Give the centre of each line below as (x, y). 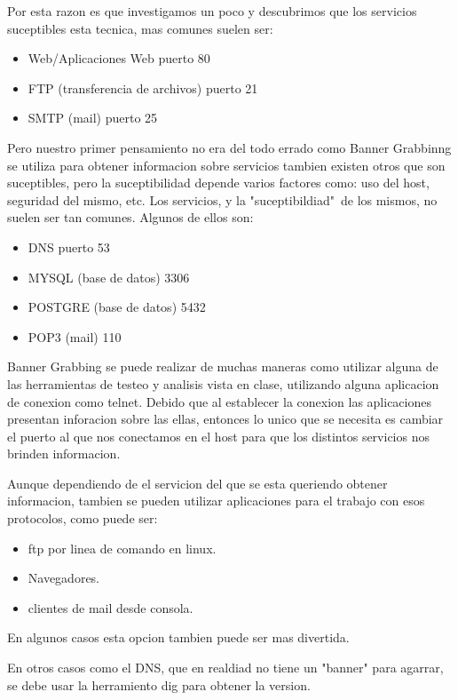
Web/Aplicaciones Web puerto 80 (119, 58)
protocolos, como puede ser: (83, 518)
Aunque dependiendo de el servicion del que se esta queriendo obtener (197, 483)
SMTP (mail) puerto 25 (93, 118)
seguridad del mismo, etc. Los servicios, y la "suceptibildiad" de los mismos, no (222, 199)
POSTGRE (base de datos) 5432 (117, 307)
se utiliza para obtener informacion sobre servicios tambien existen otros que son (226, 165)
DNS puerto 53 (69, 247)
